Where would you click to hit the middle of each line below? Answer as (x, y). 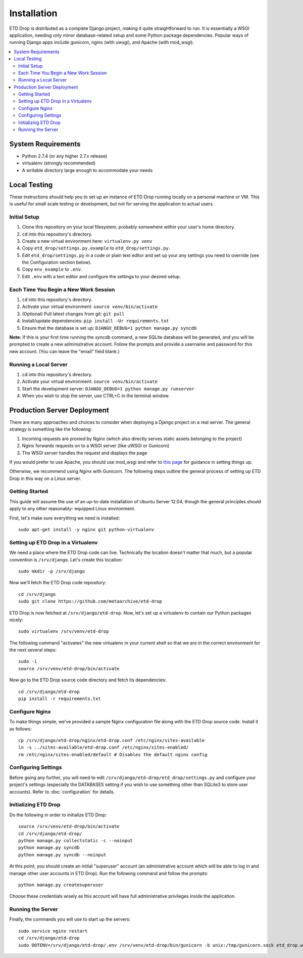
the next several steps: (33, 650)
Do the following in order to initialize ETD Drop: (58, 815)
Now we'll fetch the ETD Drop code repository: (58, 583)
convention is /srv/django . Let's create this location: (66, 559)
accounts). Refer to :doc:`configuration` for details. (62, 792)
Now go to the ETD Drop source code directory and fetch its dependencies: (88, 680)
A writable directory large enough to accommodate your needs (87, 170)
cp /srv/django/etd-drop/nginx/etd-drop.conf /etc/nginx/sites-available (112, 740)
